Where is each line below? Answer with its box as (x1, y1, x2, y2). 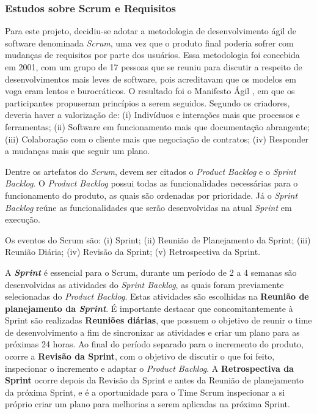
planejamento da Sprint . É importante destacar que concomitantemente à (5, 301, 293, 314)
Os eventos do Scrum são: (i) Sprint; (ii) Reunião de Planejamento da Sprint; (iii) (5, 233, 311, 246)
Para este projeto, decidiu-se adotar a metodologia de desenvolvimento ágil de (5, 24, 296, 37)
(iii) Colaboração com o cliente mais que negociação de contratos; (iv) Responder (5, 132, 309, 145)
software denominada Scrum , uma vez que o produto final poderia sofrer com (5, 36, 294, 49)
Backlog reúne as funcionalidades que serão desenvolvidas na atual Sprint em (5, 201, 292, 213)
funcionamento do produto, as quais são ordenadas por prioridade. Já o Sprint (5, 188, 298, 201)
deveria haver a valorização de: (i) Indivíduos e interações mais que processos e (5, 108, 300, 121)
